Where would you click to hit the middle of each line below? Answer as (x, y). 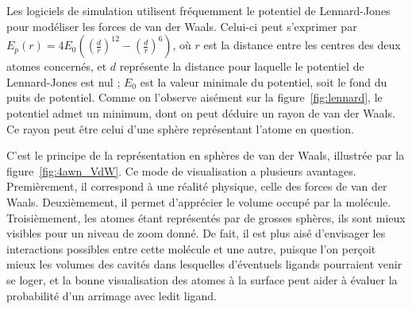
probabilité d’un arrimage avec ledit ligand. (112, 295)
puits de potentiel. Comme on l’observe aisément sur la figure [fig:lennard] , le (194, 97)
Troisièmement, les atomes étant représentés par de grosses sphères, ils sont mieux (206, 217)
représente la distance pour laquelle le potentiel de (242, 66)
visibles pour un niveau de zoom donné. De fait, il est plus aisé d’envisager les (196, 233)
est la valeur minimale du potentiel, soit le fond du (264, 81)
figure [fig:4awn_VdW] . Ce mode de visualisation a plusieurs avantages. (181, 170)
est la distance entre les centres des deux (302, 45)
